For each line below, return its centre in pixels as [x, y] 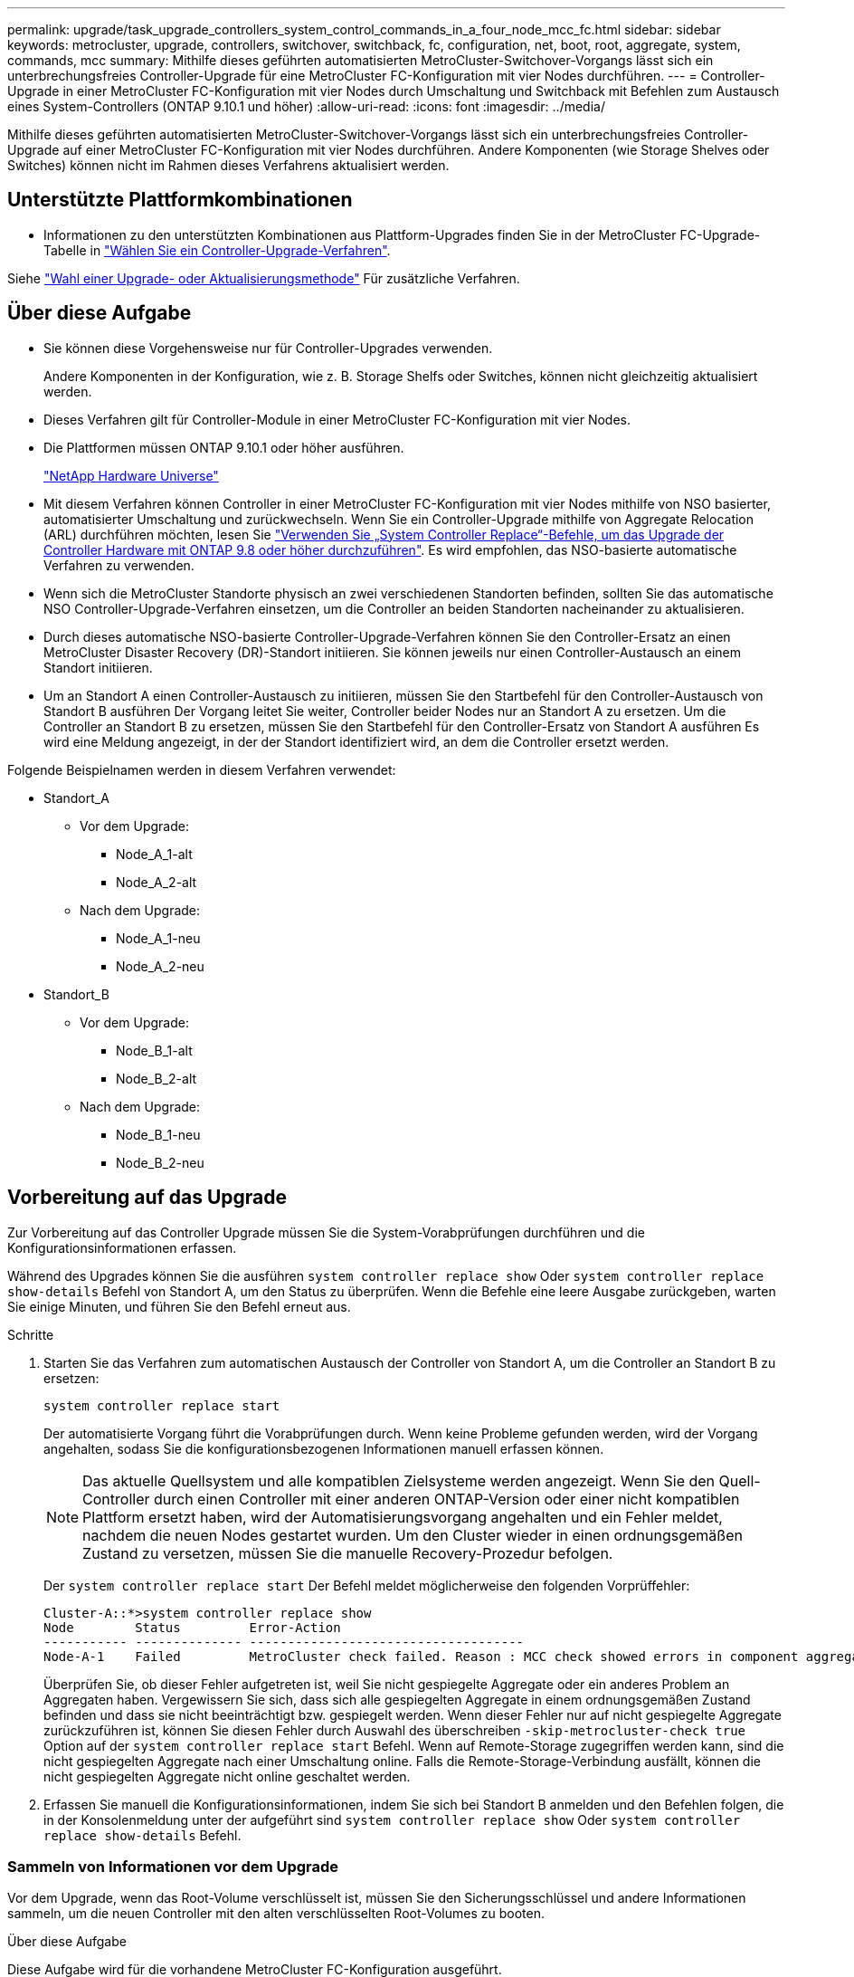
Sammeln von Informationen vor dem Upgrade [173, 1866]
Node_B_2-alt [157, 1078]
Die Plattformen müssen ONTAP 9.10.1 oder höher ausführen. [224, 447]
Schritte [31, 1334]
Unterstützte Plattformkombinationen [180, 200]
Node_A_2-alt [157, 882]
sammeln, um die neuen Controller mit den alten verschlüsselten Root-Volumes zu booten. [276, 1914]
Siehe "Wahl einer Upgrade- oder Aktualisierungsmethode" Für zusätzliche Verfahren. [264, 278]
